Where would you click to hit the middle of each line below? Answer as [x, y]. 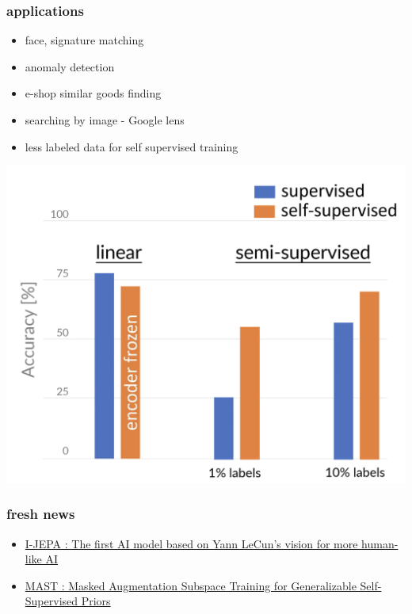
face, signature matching [84, 40]
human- [380, 543]
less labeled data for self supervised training [132, 146]
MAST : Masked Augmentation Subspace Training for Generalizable [191, 585]
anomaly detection [70, 66]
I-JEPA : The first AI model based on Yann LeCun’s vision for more [191, 543]
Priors [96, 601]
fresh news [41, 514]
